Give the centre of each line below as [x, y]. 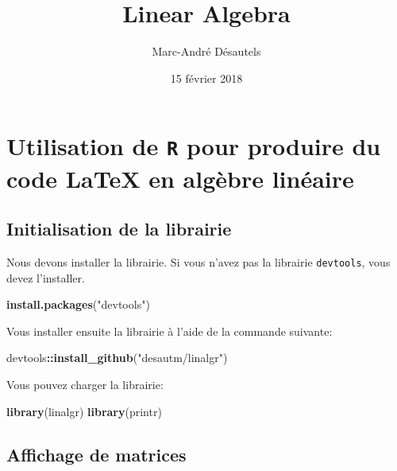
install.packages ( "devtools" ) [78, 304]
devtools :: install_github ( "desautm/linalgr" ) [117, 358]
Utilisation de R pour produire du [194, 146]
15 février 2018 [206, 78]
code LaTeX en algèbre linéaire [180, 178]
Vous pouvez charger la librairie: [85, 385]
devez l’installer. [46, 277]
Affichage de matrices [96, 454]
